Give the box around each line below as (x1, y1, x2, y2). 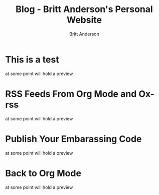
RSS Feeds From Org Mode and (5, 88, 137, 99)
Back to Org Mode (5, 167, 82, 179)
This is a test (5, 54, 59, 65)
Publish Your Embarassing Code (5, 133, 142, 145)
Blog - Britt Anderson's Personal (16, 4, 153, 15)
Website (67, 14, 102, 26)
